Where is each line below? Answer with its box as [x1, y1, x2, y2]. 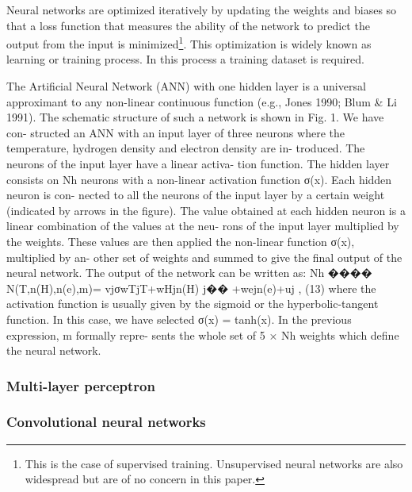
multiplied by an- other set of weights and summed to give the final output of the [6, 248, 402, 265]
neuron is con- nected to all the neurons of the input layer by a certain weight [6, 186, 385, 203]
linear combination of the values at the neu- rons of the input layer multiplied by [6, 217, 399, 234]
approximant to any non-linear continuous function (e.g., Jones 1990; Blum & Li [6, 93, 397, 110]
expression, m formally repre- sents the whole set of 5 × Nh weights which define [6, 326, 399, 343]
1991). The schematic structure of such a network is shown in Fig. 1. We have [6, 109, 384, 125]
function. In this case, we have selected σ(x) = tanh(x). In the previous [6, 310, 352, 327]
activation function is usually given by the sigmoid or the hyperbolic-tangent [6, 295, 379, 312]
